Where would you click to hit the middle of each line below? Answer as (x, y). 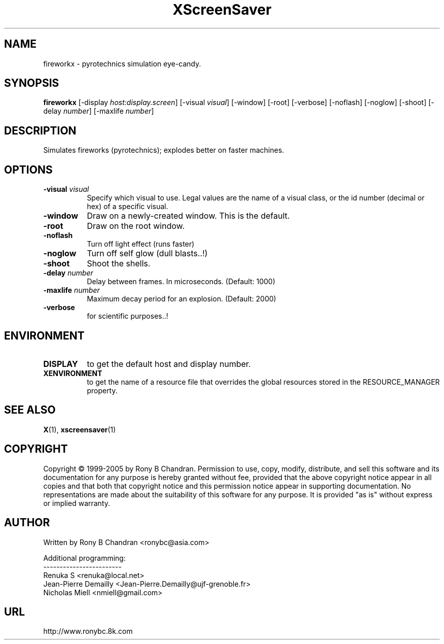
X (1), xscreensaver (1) (80, 429)
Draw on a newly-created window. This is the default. (188, 216)
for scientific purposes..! (127, 316)
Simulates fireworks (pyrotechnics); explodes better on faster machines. (164, 150)
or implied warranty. (77, 503)
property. (102, 390)
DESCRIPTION (40, 130)
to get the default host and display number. (169, 364)
